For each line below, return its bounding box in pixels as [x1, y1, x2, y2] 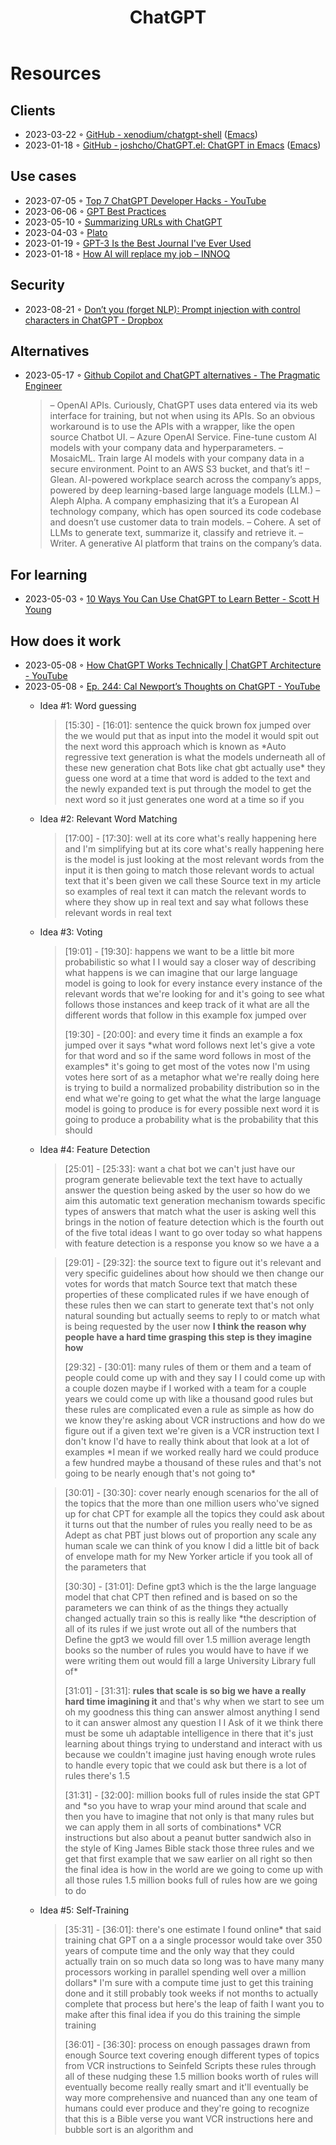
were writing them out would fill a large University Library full [64, 1655, 317, 1667]
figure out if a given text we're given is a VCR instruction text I [64, 1425, 320, 1437]
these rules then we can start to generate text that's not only [64, 1299, 315, 1311]
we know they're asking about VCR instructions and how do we [64, 1414, 326, 1426]
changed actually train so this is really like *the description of [64, 1612, 317, 1625]
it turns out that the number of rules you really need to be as [64, 1519, 313, 1531]
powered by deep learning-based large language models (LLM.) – [49, 484, 321, 496]
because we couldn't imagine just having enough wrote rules [64, 1749, 317, 1761]
